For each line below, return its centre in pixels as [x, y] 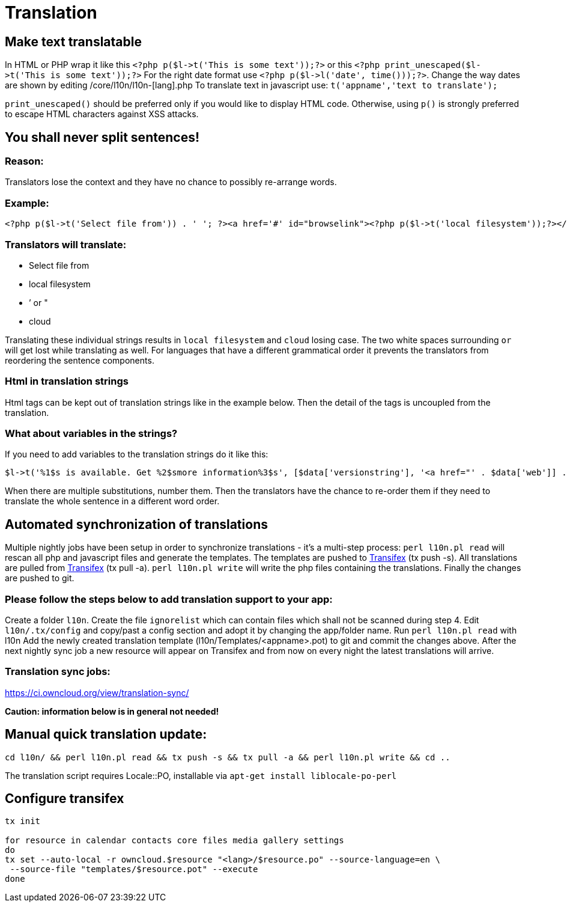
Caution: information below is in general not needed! [112, 711]
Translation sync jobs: [58, 672]
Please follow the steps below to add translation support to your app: [169, 599]
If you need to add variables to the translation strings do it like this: [137, 454]
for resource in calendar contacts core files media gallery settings [174, 841]
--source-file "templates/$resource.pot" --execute [134, 869]
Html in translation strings [67, 381]
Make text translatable [73, 41]
